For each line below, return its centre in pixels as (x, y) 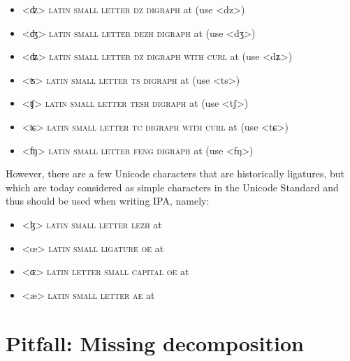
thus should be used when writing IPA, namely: (108, 201)
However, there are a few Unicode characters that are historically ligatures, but (175, 174)
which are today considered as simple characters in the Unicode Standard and (172, 187)
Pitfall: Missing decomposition (155, 342)
